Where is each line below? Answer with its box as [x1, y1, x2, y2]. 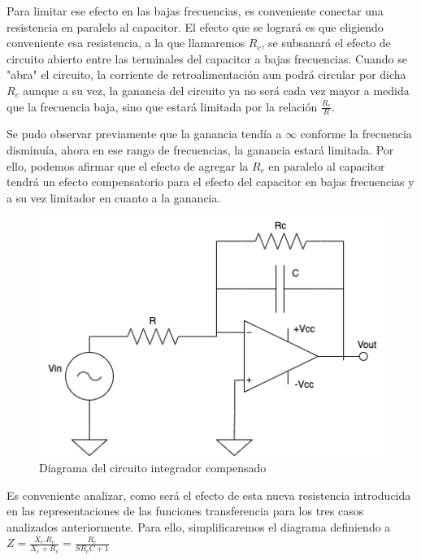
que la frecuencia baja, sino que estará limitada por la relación [7, 98, 318, 115]
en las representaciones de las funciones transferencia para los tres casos [7, 502, 364, 519]
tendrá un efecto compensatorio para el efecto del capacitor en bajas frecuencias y [7, 173, 414, 190]
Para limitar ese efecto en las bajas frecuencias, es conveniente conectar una [7, 2, 384, 19]
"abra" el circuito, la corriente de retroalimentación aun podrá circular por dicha [7, 66, 406, 83]
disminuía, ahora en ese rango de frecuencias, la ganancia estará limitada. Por [7, 141, 394, 158]
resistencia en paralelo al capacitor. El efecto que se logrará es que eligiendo [7, 18, 384, 35]
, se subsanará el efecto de [261, 34, 391, 51]
